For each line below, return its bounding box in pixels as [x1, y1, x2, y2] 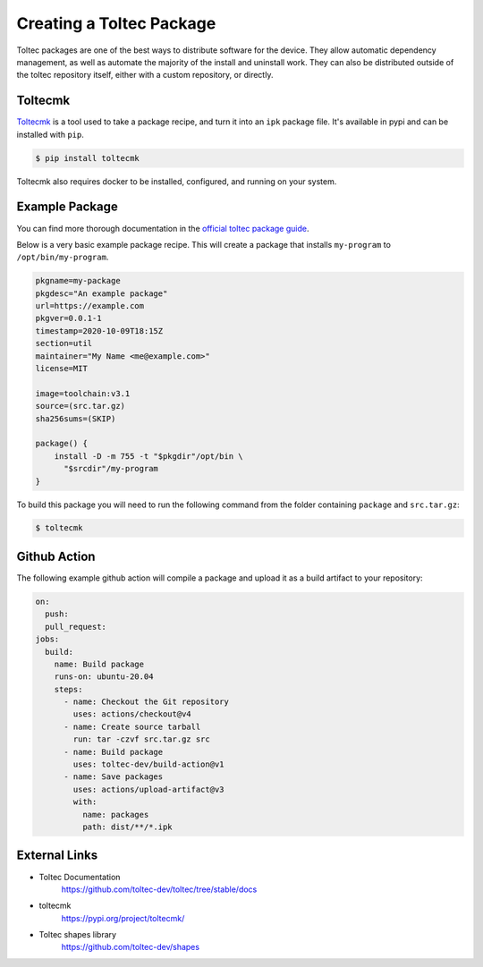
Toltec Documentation [38, 871, 121, 882]
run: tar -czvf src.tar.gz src [72, 734, 210, 744]
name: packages [81, 810, 149, 819]
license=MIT [35, 363, 89, 373]
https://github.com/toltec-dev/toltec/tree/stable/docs [61, 884, 258, 895]
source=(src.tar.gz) [35, 401, 125, 411]
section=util [35, 338, 93, 349]
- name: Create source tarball [64, 721, 201, 732]
